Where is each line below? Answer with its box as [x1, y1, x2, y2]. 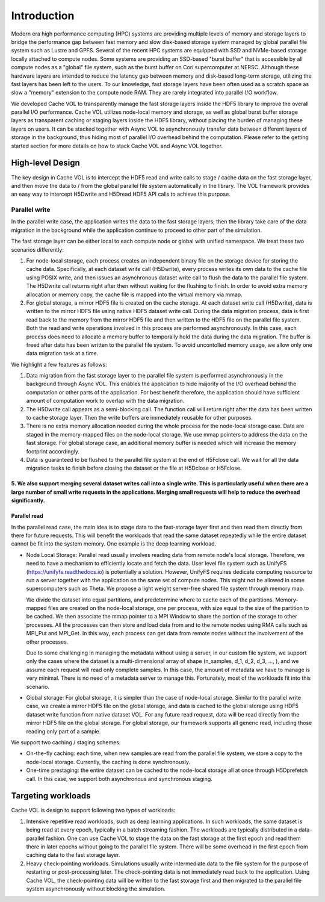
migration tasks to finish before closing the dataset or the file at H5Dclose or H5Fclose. [26, 464, 242, 472]
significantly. [11, 497, 45, 504]
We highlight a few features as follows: [11, 361, 108, 368]
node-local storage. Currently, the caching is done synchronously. [26, 758, 191, 765]
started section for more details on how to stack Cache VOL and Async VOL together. [11, 142, 223, 149]
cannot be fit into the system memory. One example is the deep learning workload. [11, 540, 217, 547]
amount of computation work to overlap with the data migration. [26, 397, 185, 405]
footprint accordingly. [26, 447, 80, 455]
